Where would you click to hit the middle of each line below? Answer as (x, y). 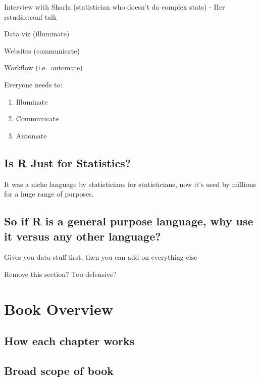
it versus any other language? (83, 236)
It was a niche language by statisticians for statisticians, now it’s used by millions (130, 184)
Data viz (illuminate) (37, 34)
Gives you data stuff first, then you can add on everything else (101, 257)
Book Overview (59, 308)
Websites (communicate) (42, 50)
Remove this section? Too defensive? (60, 274)
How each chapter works (69, 341)
